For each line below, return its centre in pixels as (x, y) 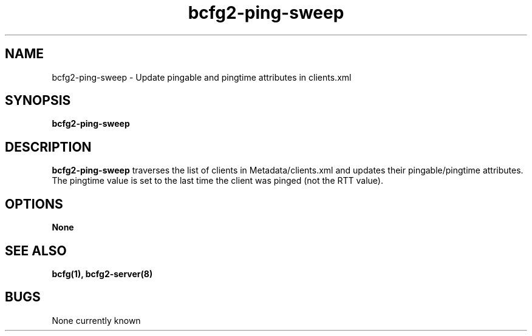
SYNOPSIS (38, 101)
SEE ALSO (36, 250)
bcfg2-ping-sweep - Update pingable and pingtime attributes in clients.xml (202, 77)
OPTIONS (34, 204)
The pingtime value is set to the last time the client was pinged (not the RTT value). (217, 181)
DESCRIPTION (48, 147)
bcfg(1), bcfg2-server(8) (102, 274)
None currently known (96, 320)
